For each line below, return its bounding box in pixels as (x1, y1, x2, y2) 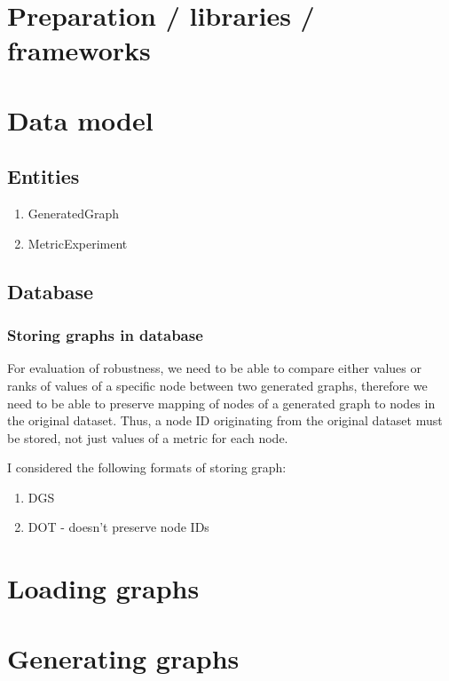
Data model (7, 101, 154, 138)
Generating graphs (7, 639, 240, 676)
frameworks (7, 32, 151, 68)
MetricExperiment (28, 234, 128, 252)
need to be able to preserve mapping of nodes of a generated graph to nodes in (7, 393, 436, 412)
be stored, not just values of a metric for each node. (7, 428, 288, 447)
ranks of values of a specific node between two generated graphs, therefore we (7, 376, 428, 394)
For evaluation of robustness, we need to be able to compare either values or (7, 359, 421, 377)
